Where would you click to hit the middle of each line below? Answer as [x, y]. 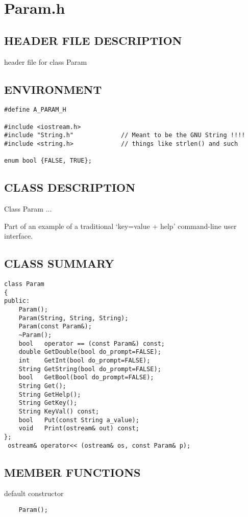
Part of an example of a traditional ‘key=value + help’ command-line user [120, 226]
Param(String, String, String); [73, 318]
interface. [19, 236]
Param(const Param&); [55, 327]
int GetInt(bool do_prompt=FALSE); [84, 361]
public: [17, 301]
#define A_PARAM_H [35, 110]
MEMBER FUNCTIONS [72, 472]
